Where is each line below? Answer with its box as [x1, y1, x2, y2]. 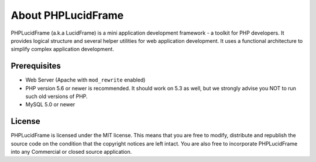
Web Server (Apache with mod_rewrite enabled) [25, 76, 146, 83]
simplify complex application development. [11, 46, 114, 53]
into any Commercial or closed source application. [11, 148, 132, 156]
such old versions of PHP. [25, 93, 88, 100]
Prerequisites [11, 61, 61, 71]
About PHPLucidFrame [11, 9, 124, 22]
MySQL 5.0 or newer [25, 101, 75, 108]
